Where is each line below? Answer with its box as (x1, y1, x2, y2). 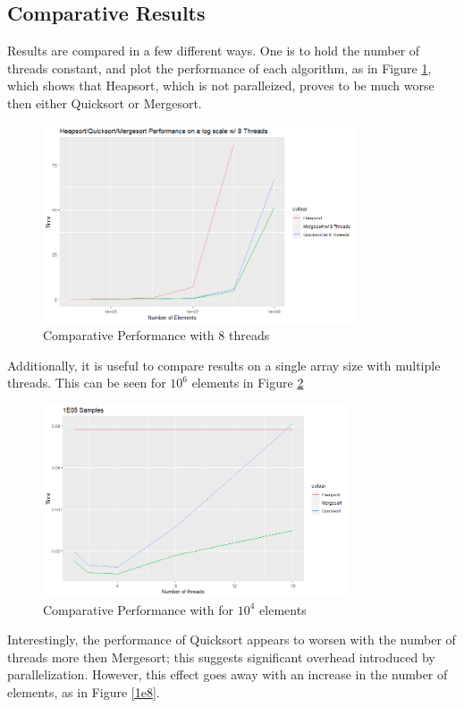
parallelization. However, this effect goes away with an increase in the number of (7, 665, 448, 684)
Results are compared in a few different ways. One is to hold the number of (7, 41, 420, 60)
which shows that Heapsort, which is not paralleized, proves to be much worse (7, 76, 434, 95)
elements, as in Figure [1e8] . (7, 683, 160, 701)
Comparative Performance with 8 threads (43, 326, 270, 345)
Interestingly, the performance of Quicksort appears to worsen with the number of (7, 630, 456, 649)
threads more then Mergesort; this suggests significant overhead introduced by (7, 647, 435, 666)
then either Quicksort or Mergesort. (7, 93, 202, 112)
